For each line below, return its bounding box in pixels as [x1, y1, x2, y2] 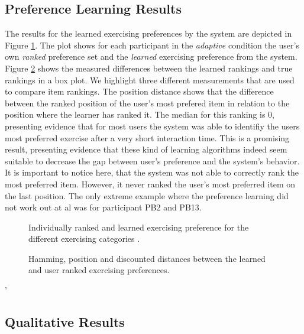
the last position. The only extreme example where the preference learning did [5, 189, 289, 202]
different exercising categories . [28, 232, 140, 245]
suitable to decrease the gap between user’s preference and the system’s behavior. [5, 154, 300, 167]
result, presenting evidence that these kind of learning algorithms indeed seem [5, 143, 287, 155]
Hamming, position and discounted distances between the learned [28, 252, 266, 264]
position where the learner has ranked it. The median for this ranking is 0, [5, 108, 274, 121]
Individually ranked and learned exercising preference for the [28, 220, 249, 233]
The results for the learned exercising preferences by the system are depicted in [5, 27, 292, 40]
